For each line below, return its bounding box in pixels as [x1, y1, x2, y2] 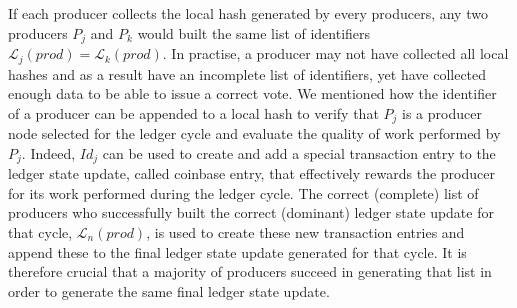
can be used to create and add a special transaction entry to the [102, 142, 496, 163]
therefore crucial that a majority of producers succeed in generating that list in [8, 261, 492, 282]
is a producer [401, 102, 482, 123]
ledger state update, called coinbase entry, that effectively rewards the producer [8, 163, 495, 184]
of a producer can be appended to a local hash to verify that [8, 102, 379, 123]
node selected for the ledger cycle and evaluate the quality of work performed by [8, 123, 501, 144]
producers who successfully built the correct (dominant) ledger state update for [8, 202, 494, 223]
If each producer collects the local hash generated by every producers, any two [8, 3, 488, 23]
